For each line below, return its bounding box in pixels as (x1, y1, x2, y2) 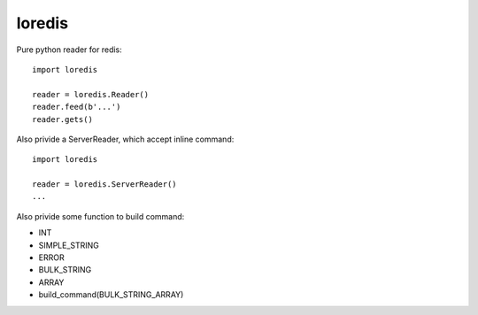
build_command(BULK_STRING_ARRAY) (38, 289, 184, 300)
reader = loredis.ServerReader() (32, 180, 177, 189)
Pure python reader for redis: (16, 44, 123, 55)
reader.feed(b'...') (32, 102, 121, 112)
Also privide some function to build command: (16, 211, 185, 221)
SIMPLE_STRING (38, 240, 99, 250)
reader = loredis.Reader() (32, 89, 150, 99)
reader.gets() (32, 114, 93, 124)
